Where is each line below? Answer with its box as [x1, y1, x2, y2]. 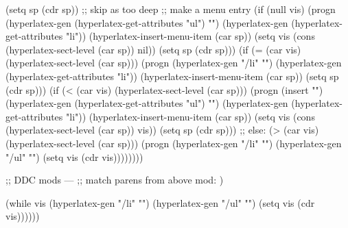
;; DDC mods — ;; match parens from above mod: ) [5, 173, 224, 187]
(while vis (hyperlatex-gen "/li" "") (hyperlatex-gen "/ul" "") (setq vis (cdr [5, 195, 315, 210]
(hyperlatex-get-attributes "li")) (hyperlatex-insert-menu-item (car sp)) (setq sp [5, 68, 339, 83]
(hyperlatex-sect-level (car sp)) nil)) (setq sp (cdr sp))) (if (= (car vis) [5, 42, 301, 56]
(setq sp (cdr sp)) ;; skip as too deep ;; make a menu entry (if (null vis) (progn [5, 2, 336, 16]
